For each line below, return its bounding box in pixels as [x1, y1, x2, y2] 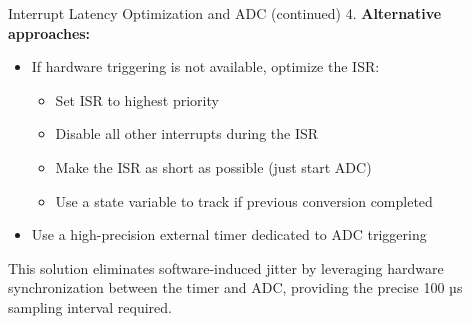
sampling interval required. [8, 296, 172, 317]
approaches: [8, 22, 91, 43]
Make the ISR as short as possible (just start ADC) [55, 156, 372, 177]
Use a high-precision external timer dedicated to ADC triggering [31, 224, 427, 245]
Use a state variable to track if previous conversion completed [55, 190, 433, 211]
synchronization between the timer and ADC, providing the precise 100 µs [8, 277, 463, 298]
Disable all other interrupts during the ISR [55, 123, 319, 144]
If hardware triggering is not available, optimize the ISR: [31, 56, 380, 77]
